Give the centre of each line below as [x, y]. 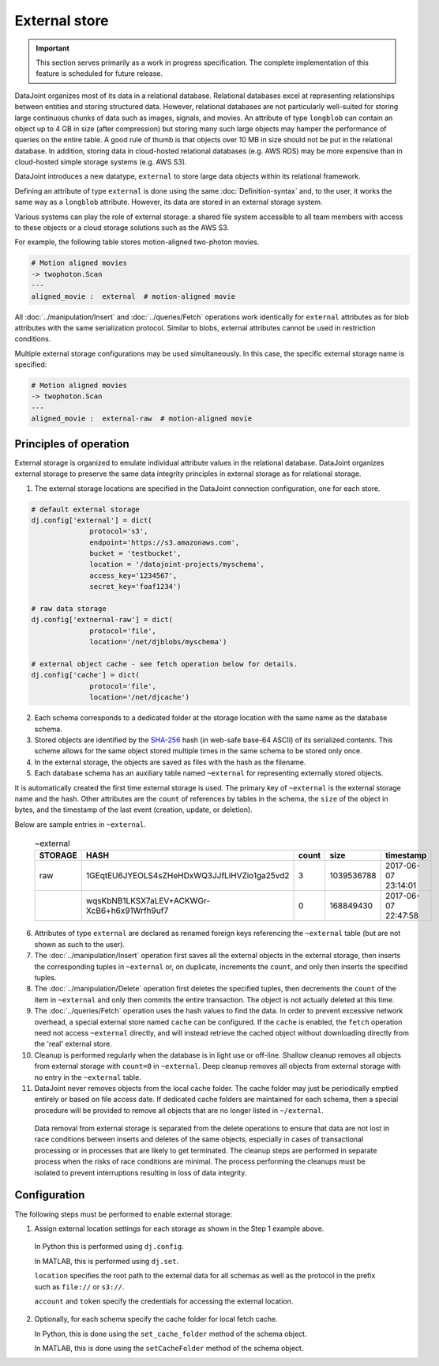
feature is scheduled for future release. [99, 74]
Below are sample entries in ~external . [80, 824]
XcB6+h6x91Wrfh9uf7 [127, 911]
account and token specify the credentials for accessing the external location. [164, 1301]
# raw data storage [69, 609]
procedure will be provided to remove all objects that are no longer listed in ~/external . [179, 1110]
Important [53, 48]
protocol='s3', [119, 531]
